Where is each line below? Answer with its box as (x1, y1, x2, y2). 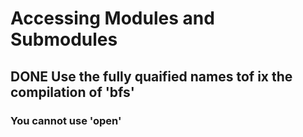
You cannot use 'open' (10, 113, 122, 127)
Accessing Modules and (10, 7, 215, 30)
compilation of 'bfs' (10, 83, 135, 101)
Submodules (10, 28, 118, 51)
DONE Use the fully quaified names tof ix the (10, 68, 293, 85)
